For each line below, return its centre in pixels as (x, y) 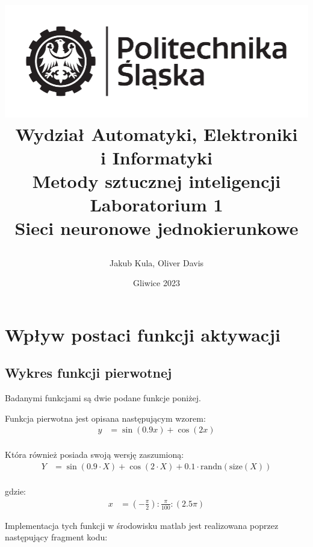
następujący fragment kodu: (56, 537)
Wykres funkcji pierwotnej (88, 373)
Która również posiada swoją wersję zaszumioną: (95, 455)
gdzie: (15, 491)
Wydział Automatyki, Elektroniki (156, 133)
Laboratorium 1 (156, 205)
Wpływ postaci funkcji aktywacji (143, 334)
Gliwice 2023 (156, 283)
